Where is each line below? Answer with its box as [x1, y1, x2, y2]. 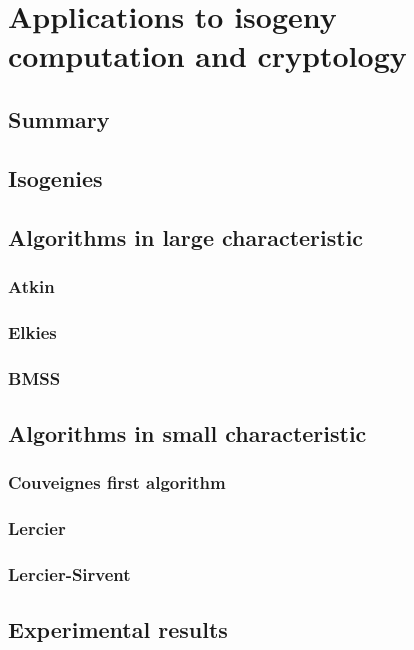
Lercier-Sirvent [8, 561, 131, 586]
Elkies [8, 319, 57, 344]
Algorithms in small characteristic [8, 417, 367, 448]
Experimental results [8, 614, 228, 645]
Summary [8, 103, 110, 134]
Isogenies [8, 162, 103, 193]
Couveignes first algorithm [8, 470, 226, 495]
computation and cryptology [8, 35, 407, 76]
